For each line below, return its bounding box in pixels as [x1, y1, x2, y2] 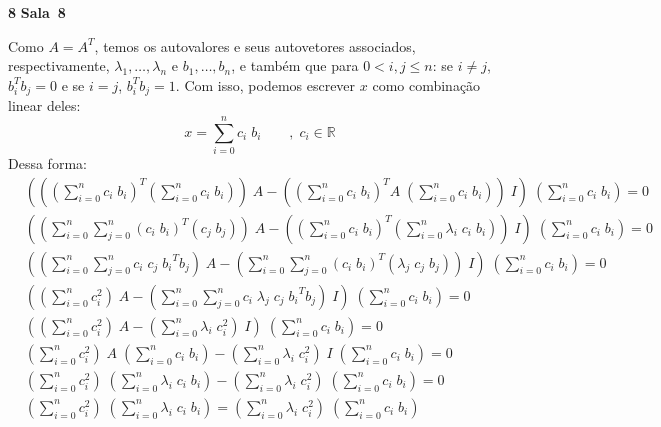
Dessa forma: [8, 152, 87, 173]
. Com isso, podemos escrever [175, 74, 356, 95]
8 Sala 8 [8, 2, 66, 22]
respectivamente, [8, 55, 110, 76]
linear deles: [8, 95, 81, 116]
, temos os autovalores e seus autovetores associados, [94, 35, 416, 56]
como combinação [372, 74, 481, 95]
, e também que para [231, 55, 359, 76]
